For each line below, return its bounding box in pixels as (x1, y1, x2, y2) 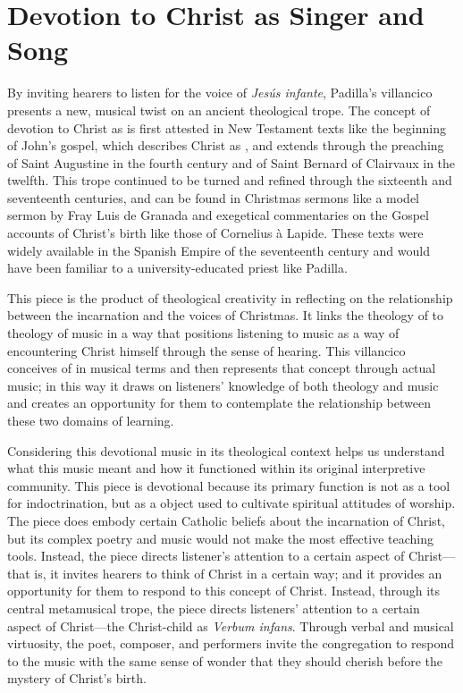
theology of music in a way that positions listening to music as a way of (7, 324, 400, 342)
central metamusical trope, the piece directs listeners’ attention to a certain (7, 598, 420, 617)
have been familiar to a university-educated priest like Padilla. (7, 258, 348, 277)
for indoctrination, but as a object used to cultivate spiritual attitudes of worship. (7, 494, 456, 512)
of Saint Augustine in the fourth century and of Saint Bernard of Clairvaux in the (7, 153, 456, 172)
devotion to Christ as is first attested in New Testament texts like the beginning (7, 118, 446, 137)
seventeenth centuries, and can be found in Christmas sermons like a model (7, 188, 419, 207)
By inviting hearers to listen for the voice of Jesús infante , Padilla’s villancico (7, 83, 433, 102)
